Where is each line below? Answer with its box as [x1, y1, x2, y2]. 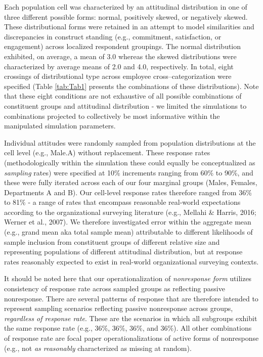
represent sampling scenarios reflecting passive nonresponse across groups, [4, 303, 233, 314]
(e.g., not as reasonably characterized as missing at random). [4, 342, 192, 353]
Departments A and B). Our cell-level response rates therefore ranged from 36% [4, 187, 252, 197]
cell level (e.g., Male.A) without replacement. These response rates [4, 147, 210, 158]
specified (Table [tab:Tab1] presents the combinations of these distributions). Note [4, 80, 259, 91]
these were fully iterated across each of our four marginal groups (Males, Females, [4, 177, 257, 188]
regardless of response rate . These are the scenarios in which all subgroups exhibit [4, 313, 257, 323]
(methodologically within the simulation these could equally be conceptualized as [4, 157, 255, 167]
